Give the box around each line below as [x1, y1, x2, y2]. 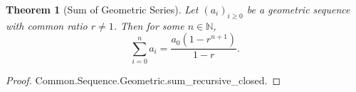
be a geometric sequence [246, 2, 350, 16]
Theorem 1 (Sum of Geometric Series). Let [6, 2, 199, 16]
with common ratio [6, 18, 88, 33]
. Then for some [113, 18, 184, 33]
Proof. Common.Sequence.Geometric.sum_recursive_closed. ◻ [6, 73, 281, 88]
